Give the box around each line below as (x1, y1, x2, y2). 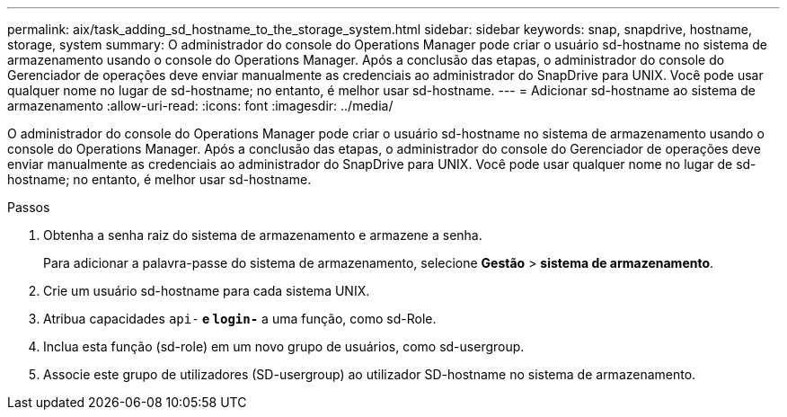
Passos (7, 200, 50, 215)
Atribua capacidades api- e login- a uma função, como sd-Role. (43, 311, 437, 326)
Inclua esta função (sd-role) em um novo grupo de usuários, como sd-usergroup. (43, 339, 525, 354)
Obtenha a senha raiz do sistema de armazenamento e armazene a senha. (43, 227, 482, 243)
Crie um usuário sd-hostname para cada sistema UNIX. (43, 283, 370, 298)
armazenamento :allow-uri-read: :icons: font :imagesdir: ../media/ (7, 98, 393, 113)
